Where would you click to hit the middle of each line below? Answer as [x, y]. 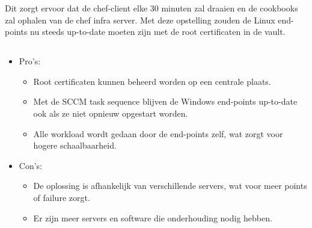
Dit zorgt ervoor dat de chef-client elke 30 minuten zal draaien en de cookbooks [151, 8]
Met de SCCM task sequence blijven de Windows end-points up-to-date [165, 101]
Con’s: [30, 165]
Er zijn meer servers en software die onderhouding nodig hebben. [153, 217]
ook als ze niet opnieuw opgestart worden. [111, 113]
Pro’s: [30, 61]
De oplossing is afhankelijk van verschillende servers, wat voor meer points [170, 186]
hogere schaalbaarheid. [75, 145]
